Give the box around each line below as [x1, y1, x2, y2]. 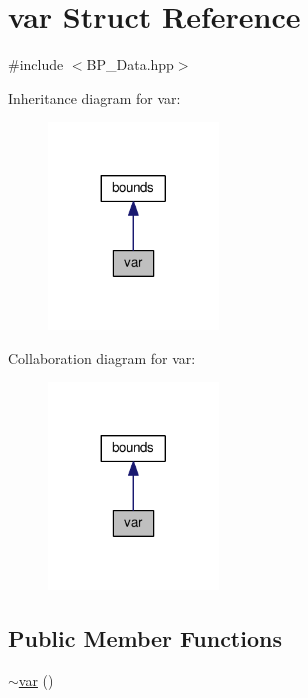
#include [8, 54, 64, 75]
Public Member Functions [8, 622, 282, 653]
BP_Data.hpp [86, 54, 174, 75]
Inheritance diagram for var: [8, 87, 181, 108]
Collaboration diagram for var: [8, 347, 196, 368]
